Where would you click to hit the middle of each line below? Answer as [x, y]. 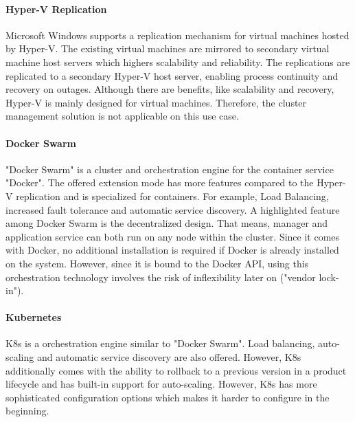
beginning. [27, 411]
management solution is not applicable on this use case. [122, 116]
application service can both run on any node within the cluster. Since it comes [173, 236]
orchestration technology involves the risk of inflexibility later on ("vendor [161, 277]
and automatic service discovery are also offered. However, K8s [169, 357]
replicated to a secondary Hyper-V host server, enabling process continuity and [172, 75]
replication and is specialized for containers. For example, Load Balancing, [172, 196]
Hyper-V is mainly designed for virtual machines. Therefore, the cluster [156, 102]
